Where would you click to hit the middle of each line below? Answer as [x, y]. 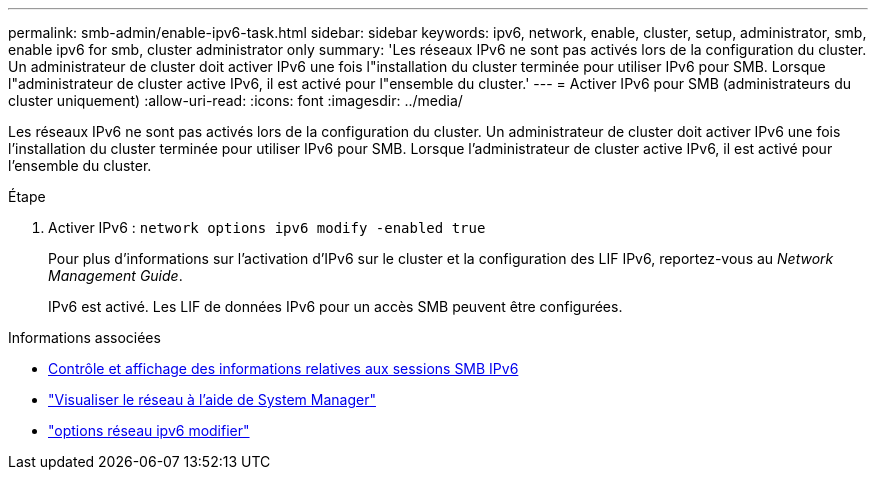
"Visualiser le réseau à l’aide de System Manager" [212, 399]
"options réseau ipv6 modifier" [149, 430]
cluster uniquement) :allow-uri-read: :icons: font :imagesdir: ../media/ [235, 100]
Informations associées [84, 337]
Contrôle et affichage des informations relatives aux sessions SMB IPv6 [283, 368]
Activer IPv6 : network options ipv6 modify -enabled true [267, 227]
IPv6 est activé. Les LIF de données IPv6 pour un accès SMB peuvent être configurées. [335, 306]
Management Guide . [115, 275]
